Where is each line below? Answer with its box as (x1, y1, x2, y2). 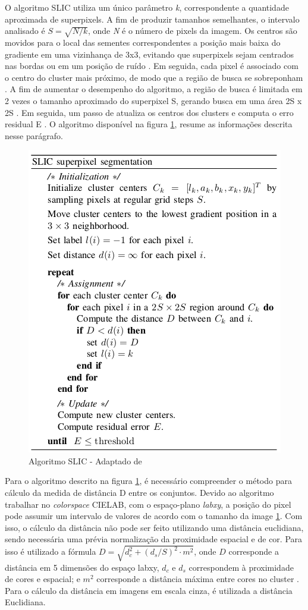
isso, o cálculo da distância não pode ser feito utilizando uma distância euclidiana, (5, 521, 304, 533)
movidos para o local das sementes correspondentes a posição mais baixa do (5, 36, 281, 48)
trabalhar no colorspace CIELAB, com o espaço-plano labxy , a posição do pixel (5, 498, 291, 510)
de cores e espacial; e (5, 573, 80, 585)
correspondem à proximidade (188, 561, 294, 573)
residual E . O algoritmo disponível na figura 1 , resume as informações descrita (5, 118, 293, 130)
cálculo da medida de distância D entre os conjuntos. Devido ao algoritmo (5, 486, 274, 499)
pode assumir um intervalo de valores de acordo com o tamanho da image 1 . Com (5, 510, 303, 522)
